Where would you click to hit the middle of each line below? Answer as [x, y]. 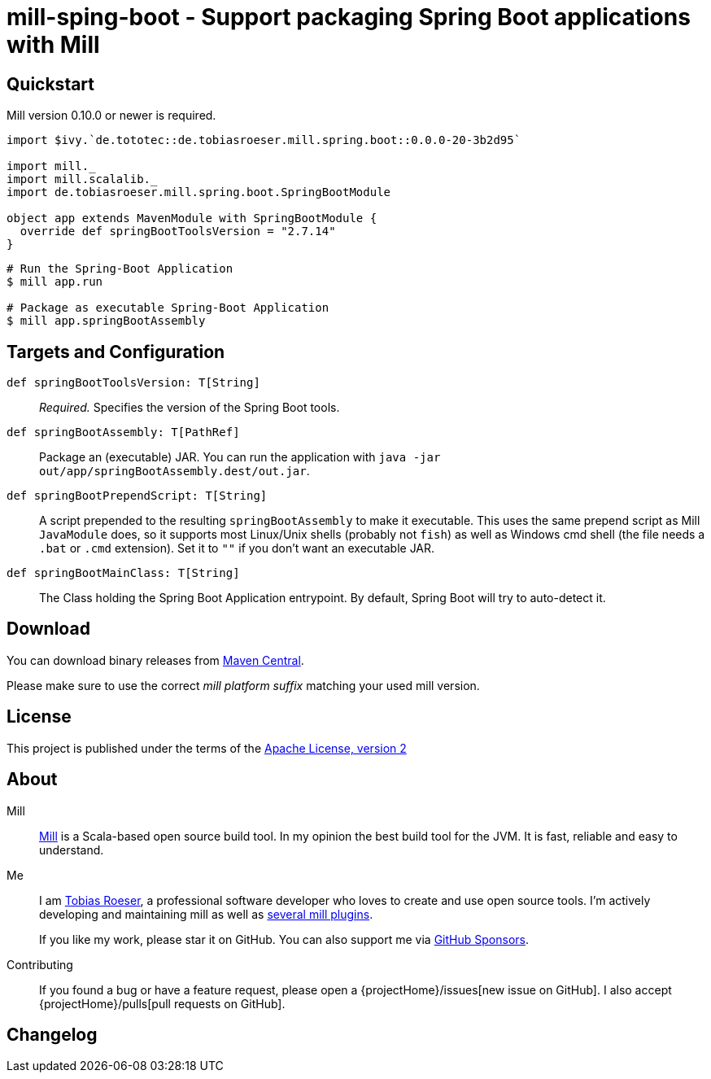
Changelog [52, 1034]
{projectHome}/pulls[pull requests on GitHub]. [162, 1003]
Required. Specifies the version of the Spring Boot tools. [190, 408]
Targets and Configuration [116, 352]
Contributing [40, 964]
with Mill [53, 45]
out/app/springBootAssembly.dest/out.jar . [174, 471]
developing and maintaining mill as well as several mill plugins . [206, 914]
